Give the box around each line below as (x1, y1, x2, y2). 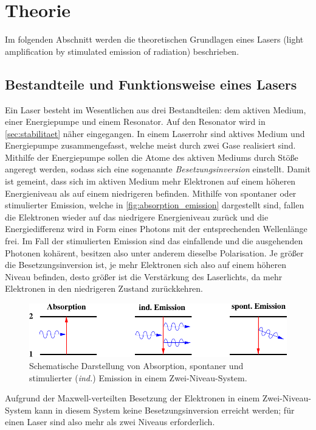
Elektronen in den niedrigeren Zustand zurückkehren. (5, 282, 204, 295)
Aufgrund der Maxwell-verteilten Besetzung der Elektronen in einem (5, 392, 260, 404)
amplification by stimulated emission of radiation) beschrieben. (5, 44, 239, 57)
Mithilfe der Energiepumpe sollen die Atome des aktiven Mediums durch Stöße (5, 150, 298, 163)
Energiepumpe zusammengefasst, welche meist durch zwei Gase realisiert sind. (5, 139, 296, 152)
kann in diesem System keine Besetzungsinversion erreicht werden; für (34, 403, 295, 416)
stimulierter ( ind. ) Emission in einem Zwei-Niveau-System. (29, 371, 247, 384)
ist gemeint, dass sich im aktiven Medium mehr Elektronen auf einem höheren (5, 175, 296, 188)
